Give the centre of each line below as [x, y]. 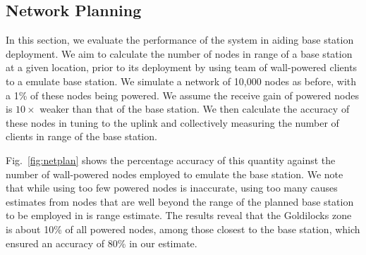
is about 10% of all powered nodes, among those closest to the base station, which [183, 229]
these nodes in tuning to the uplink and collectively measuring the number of [172, 122]
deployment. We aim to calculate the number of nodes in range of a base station [179, 53]
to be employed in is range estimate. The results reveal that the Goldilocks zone [179, 215]
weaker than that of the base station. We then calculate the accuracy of [195, 109]
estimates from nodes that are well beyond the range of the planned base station [180, 201]
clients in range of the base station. [81, 136]
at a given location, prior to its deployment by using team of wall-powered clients [182, 67]
